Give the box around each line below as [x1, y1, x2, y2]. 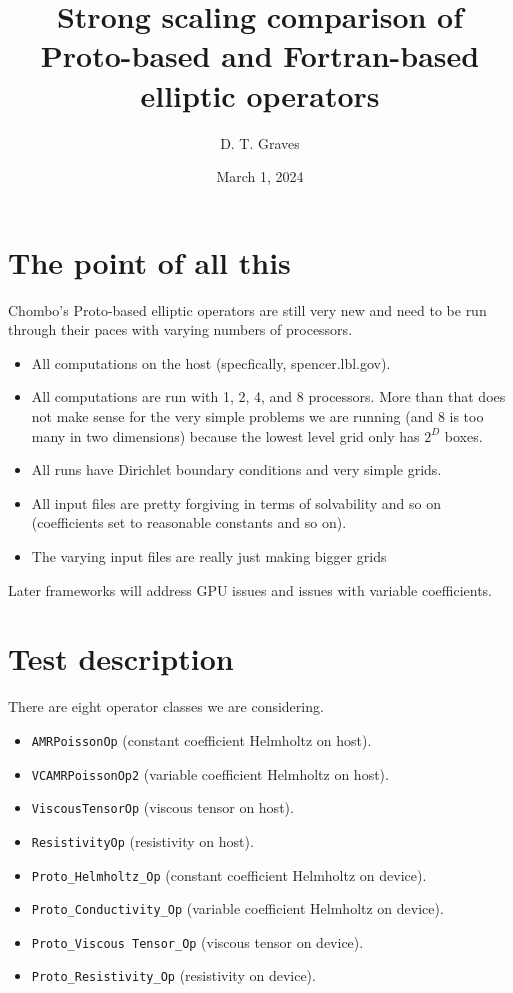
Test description [8, 638, 234, 679]
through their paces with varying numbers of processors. [8, 319, 353, 340]
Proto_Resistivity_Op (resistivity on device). [31, 965, 316, 986]
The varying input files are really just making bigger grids [31, 545, 387, 566]
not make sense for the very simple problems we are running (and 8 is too [31, 406, 484, 426]
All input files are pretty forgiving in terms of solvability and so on [31, 492, 442, 513]
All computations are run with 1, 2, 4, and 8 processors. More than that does [31, 386, 506, 407]
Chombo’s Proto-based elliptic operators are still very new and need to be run [8, 299, 487, 320]
